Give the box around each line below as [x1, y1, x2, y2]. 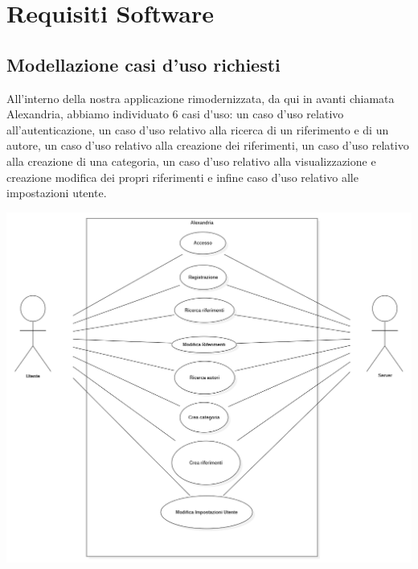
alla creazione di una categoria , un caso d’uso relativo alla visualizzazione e [6, 152, 376, 169]
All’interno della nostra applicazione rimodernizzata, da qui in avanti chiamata [6, 89, 395, 106]
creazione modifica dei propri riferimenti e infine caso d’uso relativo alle [6, 168, 359, 185]
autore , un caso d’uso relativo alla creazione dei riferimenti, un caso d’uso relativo [6, 137, 409, 154]
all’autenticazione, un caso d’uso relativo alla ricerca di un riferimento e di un [6, 121, 389, 138]
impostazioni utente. [6, 184, 107, 201]
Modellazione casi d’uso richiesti [6, 52, 281, 76]
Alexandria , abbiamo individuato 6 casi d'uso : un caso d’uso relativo [6, 105, 344, 122]
